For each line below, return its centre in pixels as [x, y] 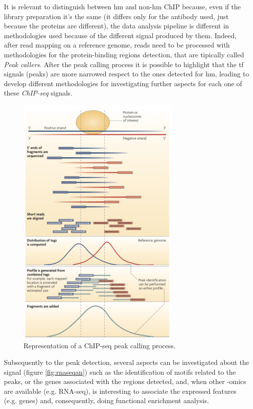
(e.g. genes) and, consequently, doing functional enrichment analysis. [106, 400]
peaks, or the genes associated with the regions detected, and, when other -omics [125, 381]
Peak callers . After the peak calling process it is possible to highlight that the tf [124, 64]
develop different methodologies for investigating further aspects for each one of [123, 83]
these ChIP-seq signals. [38, 93]
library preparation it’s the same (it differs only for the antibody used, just [116, 16]
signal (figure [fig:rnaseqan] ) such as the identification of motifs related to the [120, 372]
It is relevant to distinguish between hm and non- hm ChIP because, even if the [122, 6]
